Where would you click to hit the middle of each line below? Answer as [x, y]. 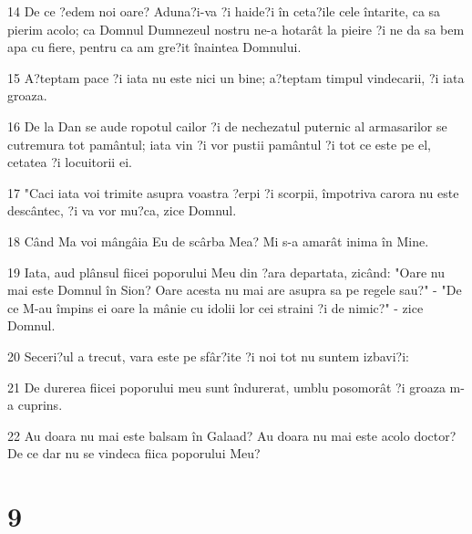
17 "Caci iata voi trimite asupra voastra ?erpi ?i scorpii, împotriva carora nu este [233, 192]
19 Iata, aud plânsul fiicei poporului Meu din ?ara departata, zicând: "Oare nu [226, 272]
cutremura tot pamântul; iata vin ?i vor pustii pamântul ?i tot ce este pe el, [219, 144]
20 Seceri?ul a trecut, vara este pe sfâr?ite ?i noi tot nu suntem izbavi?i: [208, 356]
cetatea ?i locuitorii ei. [70, 162]
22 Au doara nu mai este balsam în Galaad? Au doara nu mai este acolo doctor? [232, 435]
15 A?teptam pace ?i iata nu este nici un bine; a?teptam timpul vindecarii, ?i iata [236, 77]
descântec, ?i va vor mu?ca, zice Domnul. [122, 210]
